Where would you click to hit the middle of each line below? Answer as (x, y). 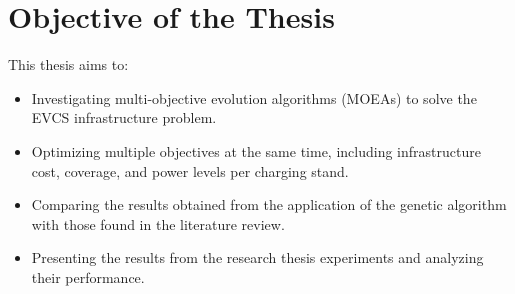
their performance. (88, 276)
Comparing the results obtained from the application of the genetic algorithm (269, 204)
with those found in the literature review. (158, 223)
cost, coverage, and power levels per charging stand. (190, 170)
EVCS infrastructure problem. (124, 117)
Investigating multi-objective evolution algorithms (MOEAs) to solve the (254, 97)
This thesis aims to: (68, 64)
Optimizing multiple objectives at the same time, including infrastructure (256, 150)
